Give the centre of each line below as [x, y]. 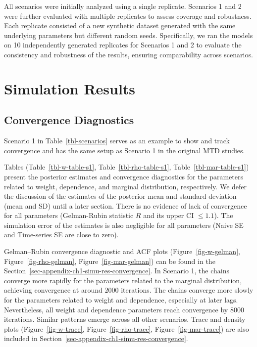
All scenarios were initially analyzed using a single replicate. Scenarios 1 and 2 [123, 6]
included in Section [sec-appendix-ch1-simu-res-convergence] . [96, 338]
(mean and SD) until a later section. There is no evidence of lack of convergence [126, 205]
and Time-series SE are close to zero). [61, 235]
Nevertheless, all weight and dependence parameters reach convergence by [116, 309]
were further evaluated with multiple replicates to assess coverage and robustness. [128, 16]
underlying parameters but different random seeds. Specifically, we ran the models [128, 35]
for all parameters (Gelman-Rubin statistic [69, 215]
